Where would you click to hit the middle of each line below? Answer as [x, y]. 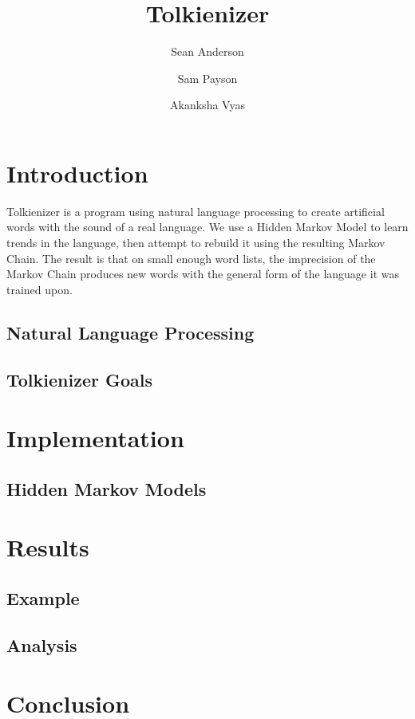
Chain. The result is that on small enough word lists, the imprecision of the [191, 258]
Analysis [42, 644]
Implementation [95, 438]
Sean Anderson [207, 51]
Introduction [77, 173]
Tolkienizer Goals [80, 379]
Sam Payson [207, 78]
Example [43, 597]
